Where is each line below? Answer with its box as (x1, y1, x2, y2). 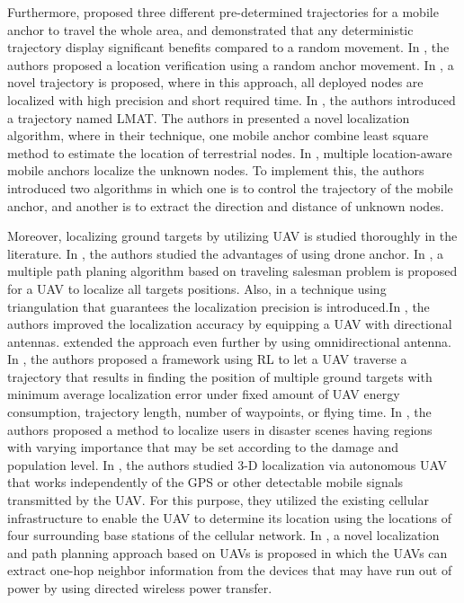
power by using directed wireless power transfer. (7, 579, 272, 597)
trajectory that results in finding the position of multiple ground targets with (7, 367, 433, 386)
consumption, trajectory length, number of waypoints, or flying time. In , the (7, 403, 432, 421)
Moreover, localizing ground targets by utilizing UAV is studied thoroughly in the (7, 226, 458, 245)
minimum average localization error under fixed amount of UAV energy (7, 385, 400, 403)
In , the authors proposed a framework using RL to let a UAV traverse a (7, 350, 407, 368)
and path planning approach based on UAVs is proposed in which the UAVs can (7, 543, 448, 562)
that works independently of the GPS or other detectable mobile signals (7, 473, 404, 492)
